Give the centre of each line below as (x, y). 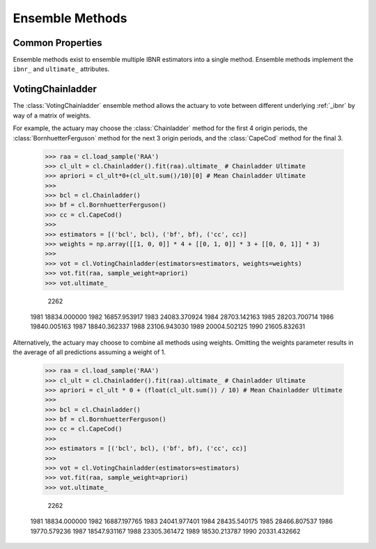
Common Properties (57, 43)
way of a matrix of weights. (52, 116)
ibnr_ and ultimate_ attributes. (61, 69)
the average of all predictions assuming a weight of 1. (89, 352)
